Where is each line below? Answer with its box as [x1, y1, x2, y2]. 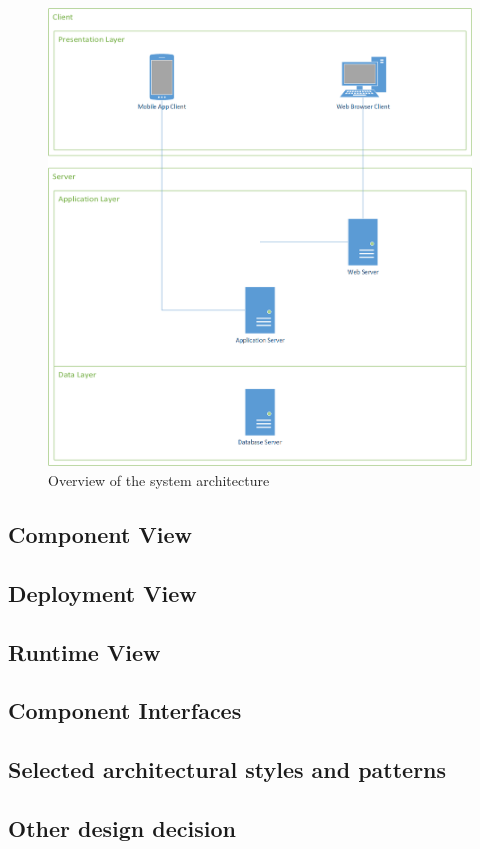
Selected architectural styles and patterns [8, 754, 447, 785]
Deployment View [8, 577, 197, 608]
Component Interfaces [8, 695, 242, 726]
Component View [8, 519, 192, 550]
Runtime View [8, 636, 161, 667]
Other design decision [8, 812, 236, 843]
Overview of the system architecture [48, 470, 270, 491]
